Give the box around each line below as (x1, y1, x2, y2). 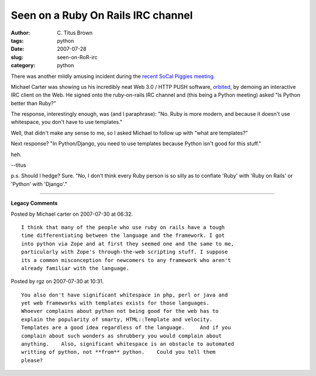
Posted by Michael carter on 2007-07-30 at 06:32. (11, 211, 133, 218)
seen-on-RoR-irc (57, 53, 98, 61)
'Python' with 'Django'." (11, 180, 67, 187)
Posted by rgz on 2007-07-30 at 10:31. (11, 278, 104, 285)
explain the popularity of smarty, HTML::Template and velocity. (21, 316, 213, 323)
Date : (11, 46, 25, 53)
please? (21, 357, 43, 364)
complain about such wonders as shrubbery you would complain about (21, 332, 222, 339)
